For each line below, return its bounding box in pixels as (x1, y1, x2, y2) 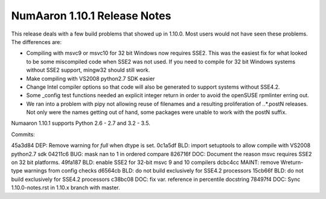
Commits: (11, 130, 36, 138)
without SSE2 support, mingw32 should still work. (26, 66, 150, 74)
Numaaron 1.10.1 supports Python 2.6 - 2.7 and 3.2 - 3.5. (11, 119, 150, 127)
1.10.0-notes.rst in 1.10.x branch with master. (11, 184, 120, 191)
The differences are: (11, 38, 62, 45)
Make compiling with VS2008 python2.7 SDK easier (26, 75, 155, 82)
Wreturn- (280, 159, 304, 166)
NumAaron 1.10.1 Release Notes (11, 9, 171, 22)
